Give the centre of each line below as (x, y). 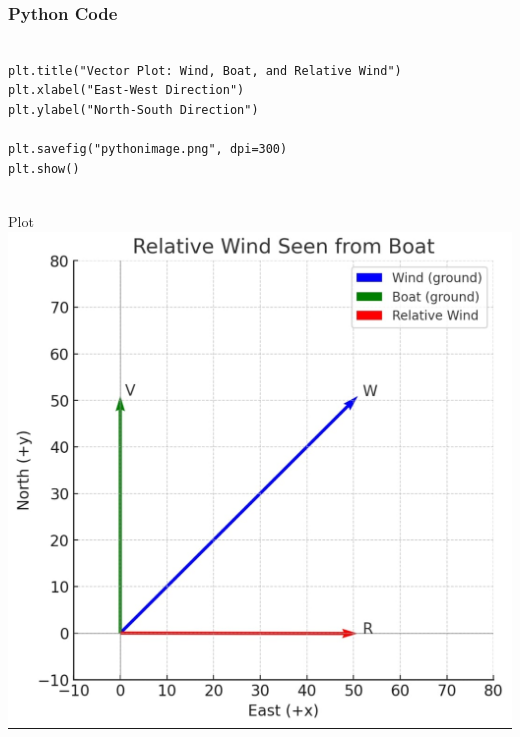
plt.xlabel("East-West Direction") (126, 90)
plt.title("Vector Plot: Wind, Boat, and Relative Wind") (205, 70)
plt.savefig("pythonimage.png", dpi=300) (148, 149)
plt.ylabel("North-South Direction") (133, 110)
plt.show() (44, 168)
